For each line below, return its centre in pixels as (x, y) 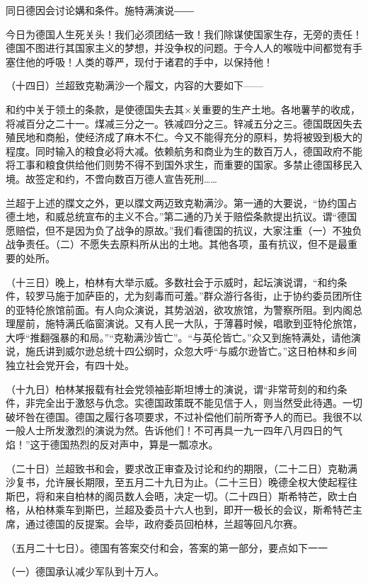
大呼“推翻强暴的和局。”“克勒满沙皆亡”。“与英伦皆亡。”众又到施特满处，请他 (178, 337)
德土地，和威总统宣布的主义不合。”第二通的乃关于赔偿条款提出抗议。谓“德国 (182, 216)
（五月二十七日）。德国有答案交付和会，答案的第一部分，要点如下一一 (167, 547)
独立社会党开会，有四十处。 (70, 365)
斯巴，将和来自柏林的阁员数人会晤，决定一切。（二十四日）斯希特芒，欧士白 (182, 496)
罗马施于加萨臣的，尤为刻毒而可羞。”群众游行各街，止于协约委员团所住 (199, 296)
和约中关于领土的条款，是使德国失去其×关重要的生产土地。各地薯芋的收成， (183, 109)
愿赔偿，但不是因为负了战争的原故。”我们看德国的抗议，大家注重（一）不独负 (184, 230)
